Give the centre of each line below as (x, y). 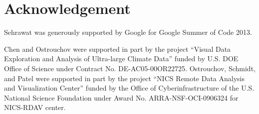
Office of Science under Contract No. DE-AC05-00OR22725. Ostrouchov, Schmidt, (130, 68)
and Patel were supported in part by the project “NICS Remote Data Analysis (125, 78)
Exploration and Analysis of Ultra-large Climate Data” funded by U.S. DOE (121, 58)
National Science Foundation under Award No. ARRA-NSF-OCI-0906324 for (121, 97)
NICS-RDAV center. (35, 107)
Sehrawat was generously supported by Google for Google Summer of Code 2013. (128, 32)
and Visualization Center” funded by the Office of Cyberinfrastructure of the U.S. (129, 88)
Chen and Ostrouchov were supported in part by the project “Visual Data (118, 49)
